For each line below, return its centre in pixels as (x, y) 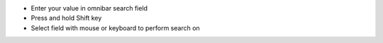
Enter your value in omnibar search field (89, 8)
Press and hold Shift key (66, 18)
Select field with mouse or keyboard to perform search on (115, 27)
